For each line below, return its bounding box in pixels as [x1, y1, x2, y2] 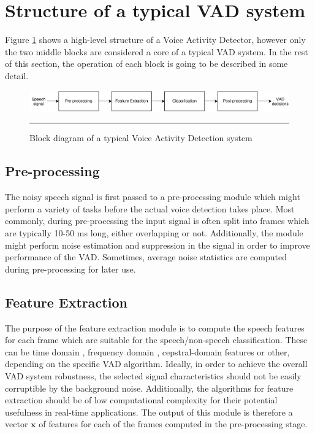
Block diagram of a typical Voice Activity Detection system [29, 131, 252, 144]
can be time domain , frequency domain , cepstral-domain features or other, [5, 345, 290, 358]
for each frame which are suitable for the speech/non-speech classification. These [5, 333, 308, 346]
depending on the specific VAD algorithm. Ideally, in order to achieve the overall [5, 357, 308, 370]
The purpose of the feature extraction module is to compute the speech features [5, 321, 305, 334]
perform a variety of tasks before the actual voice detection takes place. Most [5, 202, 295, 215]
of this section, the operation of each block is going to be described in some [5, 57, 288, 70]
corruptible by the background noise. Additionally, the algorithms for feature [5, 381, 294, 394]
